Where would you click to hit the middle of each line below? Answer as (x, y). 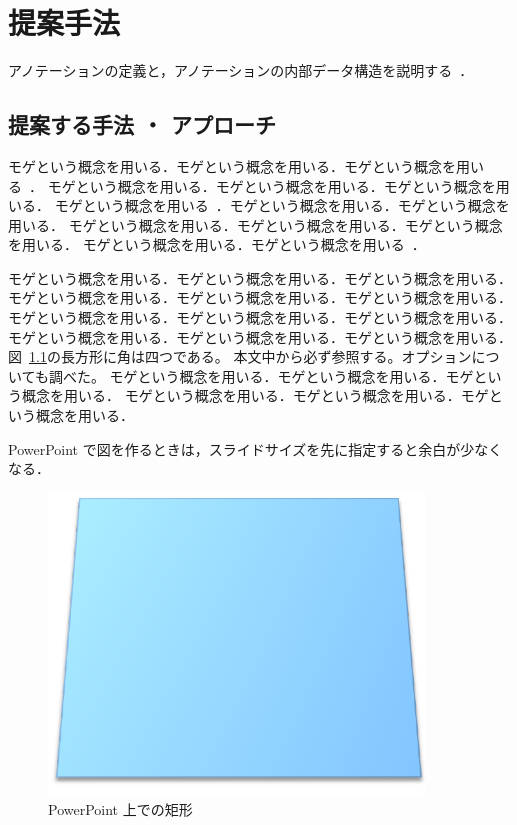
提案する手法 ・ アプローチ (142, 124)
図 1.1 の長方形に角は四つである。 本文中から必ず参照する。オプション (240, 356)
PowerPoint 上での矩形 (120, 808)
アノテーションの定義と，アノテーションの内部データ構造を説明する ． (241, 70)
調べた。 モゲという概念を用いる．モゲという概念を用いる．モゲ (261, 375)
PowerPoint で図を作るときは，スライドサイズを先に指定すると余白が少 (241, 448)
